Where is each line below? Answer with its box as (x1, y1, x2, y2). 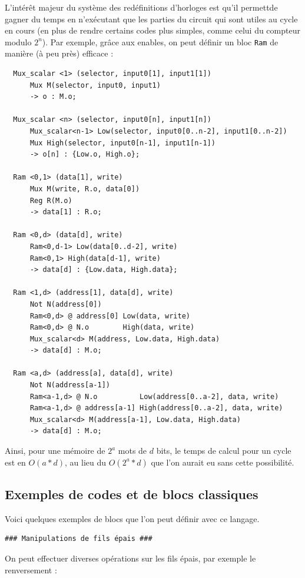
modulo (5, 35, 32, 48)
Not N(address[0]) (29, 300, 102, 308)
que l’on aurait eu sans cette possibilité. (151, 456, 294, 468)
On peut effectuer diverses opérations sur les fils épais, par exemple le (5, 552, 256, 564)
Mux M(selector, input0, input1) (29, 81, 161, 89)
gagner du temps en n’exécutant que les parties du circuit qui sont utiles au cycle (5, 12, 298, 25)
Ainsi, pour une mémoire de (5, 444, 105, 457)
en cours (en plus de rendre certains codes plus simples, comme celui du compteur (5, 24, 300, 36)
